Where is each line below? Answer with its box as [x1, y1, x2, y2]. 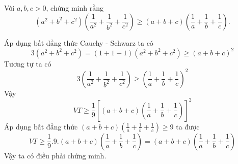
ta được [176, 121, 200, 132]
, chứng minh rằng [46, 3, 103, 13]
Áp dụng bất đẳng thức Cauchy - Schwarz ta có [4, 37, 153, 48]
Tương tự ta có [4, 58, 51, 69]
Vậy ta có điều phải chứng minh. [4, 150, 107, 160]
